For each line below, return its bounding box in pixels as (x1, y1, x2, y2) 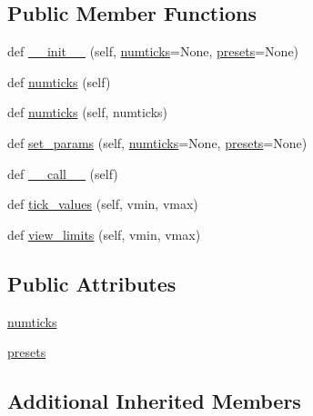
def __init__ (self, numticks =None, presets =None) (7, 42, 299, 61)
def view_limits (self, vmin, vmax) (7, 224, 201, 243)
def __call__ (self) (7, 163, 118, 183)
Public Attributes (7, 269, 177, 297)
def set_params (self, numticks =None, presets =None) (7, 133, 308, 152)
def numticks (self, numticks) (7, 103, 168, 122)
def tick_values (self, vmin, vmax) (7, 194, 198, 213)
